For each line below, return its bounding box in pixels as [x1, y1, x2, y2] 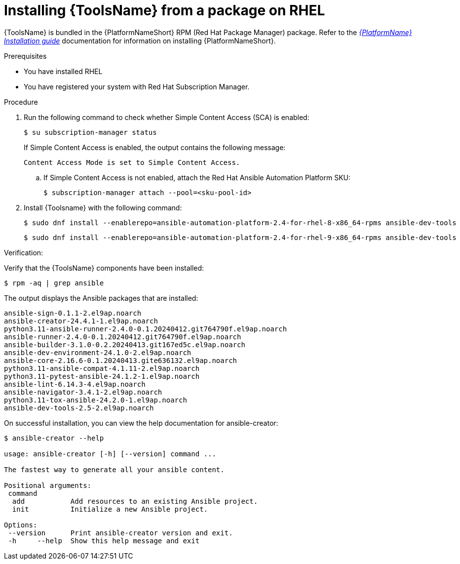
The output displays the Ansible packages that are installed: [4, 293, 198, 302]
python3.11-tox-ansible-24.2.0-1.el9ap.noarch [4, 396, 187, 404]
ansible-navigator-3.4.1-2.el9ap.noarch [4, 388, 162, 396]
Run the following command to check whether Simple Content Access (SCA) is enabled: [24, 113, 309, 121]
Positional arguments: [4, 481, 92, 489]
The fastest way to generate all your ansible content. [4, 465, 225, 474]
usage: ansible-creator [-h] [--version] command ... [4, 449, 216, 458]
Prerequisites [4, 51, 47, 60]
